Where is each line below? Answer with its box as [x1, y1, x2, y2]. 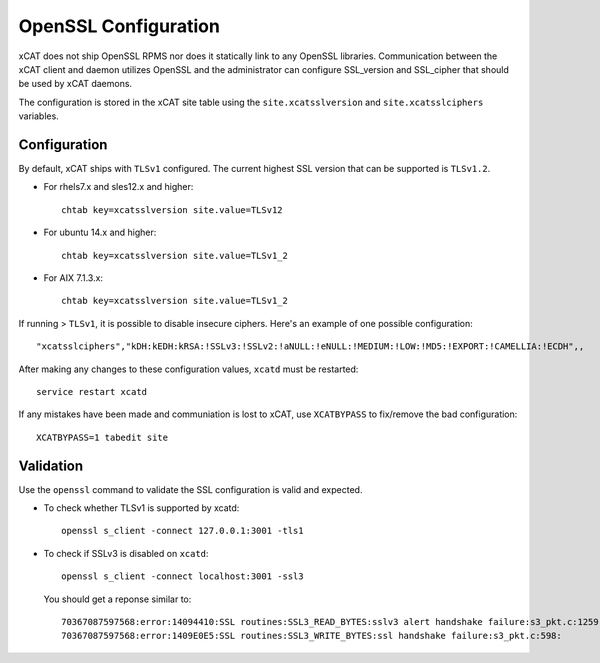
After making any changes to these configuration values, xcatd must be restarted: [18, 363, 359, 375]
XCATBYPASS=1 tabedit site [36, 431, 169, 443]
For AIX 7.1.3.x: [43, 271, 104, 284]
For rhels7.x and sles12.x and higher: [43, 181, 194, 193]
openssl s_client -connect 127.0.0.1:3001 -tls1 [61, 525, 304, 537]
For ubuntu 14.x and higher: [43, 226, 157, 239]
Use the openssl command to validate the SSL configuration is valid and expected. [18, 483, 363, 495]
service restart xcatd [36, 386, 148, 397]
